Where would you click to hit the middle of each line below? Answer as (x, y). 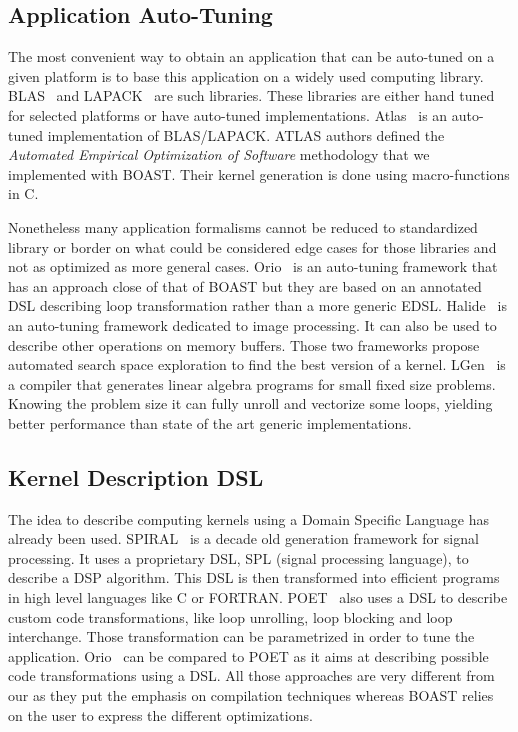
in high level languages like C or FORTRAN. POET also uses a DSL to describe (258, 597)
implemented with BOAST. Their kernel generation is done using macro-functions (259, 173)
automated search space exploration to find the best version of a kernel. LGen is (257, 364)
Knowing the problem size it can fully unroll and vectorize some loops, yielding (250, 403)
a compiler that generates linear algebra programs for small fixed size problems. (252, 383)
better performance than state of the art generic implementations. (210, 422)
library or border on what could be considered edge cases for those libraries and (252, 246)
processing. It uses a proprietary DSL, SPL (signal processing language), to (238, 557)
